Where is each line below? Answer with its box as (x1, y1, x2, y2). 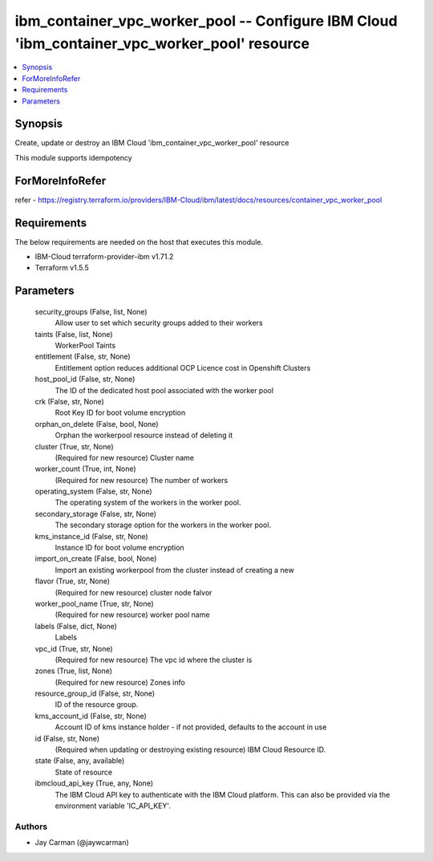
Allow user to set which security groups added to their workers (55, 318, 264, 328)
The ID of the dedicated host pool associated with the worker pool (55, 385, 274, 395)
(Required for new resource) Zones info (55, 677, 186, 687)
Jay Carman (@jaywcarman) (34, 838, 130, 847)
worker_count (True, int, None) (34, 464, 136, 473)
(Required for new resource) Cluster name (55, 453, 194, 462)
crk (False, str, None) (34, 396, 104, 406)
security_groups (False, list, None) (34, 307, 148, 316)
